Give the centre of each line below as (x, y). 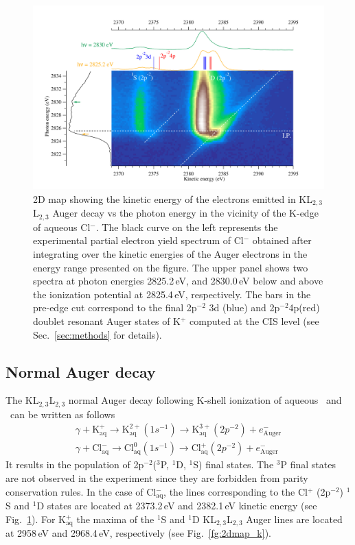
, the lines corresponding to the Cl (236, 491)
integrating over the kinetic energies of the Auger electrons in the (170, 254)
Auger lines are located (294, 519)
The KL (22, 400)
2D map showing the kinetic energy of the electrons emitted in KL (173, 198)
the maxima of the (115, 519)
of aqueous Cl (62, 227)
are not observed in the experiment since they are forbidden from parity (157, 478)
